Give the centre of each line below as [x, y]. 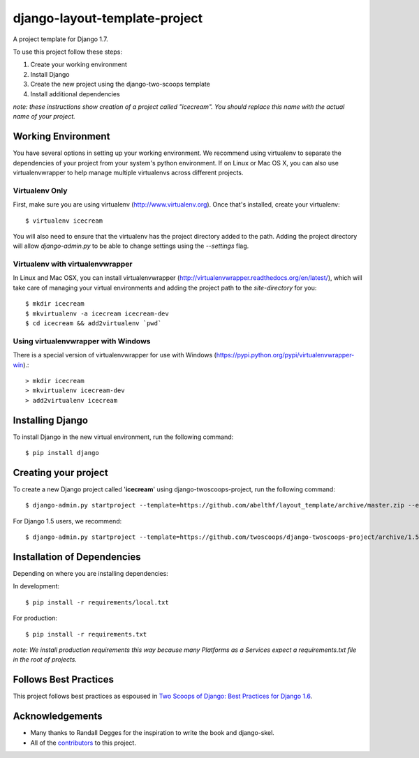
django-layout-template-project [108, 18]
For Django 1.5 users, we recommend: [67, 521]
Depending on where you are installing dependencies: [91, 573]
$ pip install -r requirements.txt [86, 634]
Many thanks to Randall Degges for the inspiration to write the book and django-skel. [153, 733]
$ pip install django [62, 453]
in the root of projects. [45, 660]
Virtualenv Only [40, 191]
